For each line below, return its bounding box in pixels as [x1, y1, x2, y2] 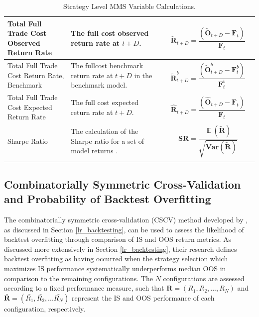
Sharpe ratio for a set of [71, 135, 144, 146]
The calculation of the [71, 126, 138, 136]
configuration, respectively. [4, 303, 86, 314]
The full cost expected [71, 97, 139, 107]
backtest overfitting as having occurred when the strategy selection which [4, 253, 228, 264]
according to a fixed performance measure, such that [4, 283, 164, 293]
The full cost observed [71, 28, 149, 38]
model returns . [71, 145, 118, 156]
